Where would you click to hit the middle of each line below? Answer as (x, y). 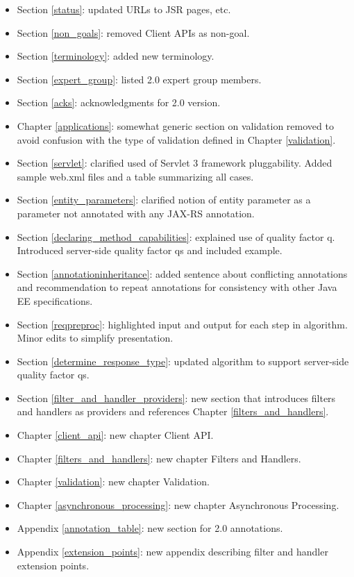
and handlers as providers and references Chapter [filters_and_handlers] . (173, 411)
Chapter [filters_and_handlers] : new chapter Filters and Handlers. (159, 458)
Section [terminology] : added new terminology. (116, 56)
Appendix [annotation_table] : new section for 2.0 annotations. (150, 528)
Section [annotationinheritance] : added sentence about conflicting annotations (182, 273)
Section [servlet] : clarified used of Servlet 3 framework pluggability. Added (175, 163)
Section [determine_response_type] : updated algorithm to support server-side (183, 361)
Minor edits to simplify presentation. (95, 338)
